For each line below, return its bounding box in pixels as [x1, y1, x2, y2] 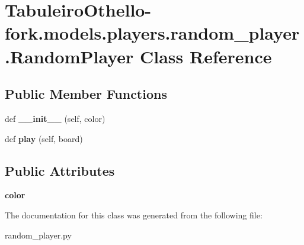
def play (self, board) [5, 132, 83, 144]
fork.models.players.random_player [5, 21, 300, 45]
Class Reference [140, 44, 272, 68]
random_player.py [5, 228, 72, 241]
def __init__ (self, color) [5, 112, 105, 124]
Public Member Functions [5, 85, 167, 103]
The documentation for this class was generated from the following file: [5, 208, 263, 221]
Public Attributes [5, 161, 115, 179]
